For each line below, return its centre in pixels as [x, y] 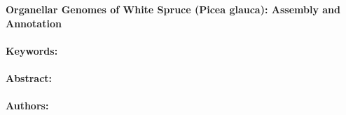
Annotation [34, 23]
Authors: [27, 106]
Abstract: [29, 77]
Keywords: [32, 50]
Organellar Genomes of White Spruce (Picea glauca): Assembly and [173, 9]
